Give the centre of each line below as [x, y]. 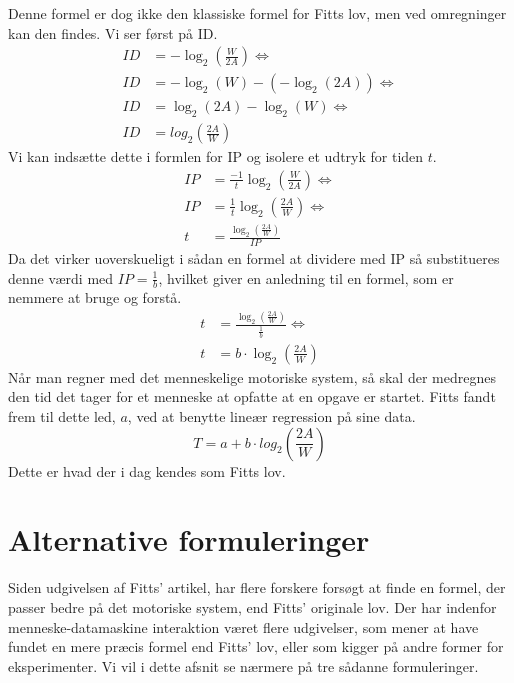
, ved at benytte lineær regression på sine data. [271, 416]
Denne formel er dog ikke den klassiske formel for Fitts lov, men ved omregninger [257, 13]
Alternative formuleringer [189, 539]
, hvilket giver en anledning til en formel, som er [306, 277]
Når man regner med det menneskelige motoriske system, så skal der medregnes [252, 376]
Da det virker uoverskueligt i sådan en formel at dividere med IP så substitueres [254, 257]
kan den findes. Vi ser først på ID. [113, 32]
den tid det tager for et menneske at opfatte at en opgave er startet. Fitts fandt [252, 396]
